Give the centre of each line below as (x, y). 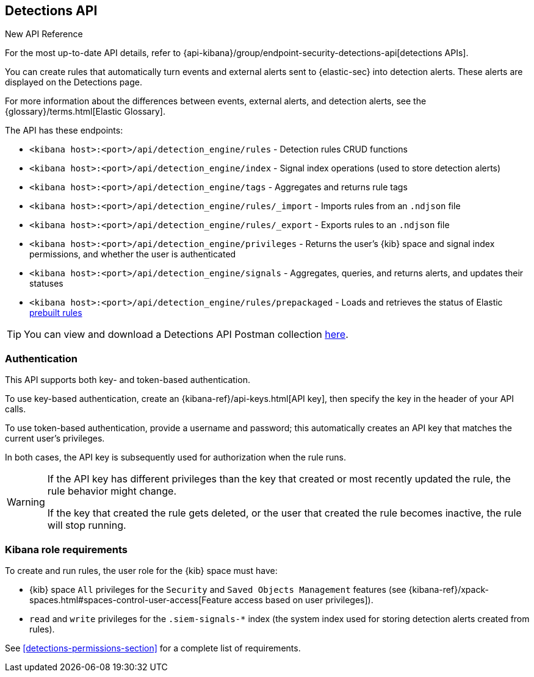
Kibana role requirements (67, 549)
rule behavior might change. (112, 491)
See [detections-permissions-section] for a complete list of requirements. (153, 648)
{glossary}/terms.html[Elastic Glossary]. (85, 112)
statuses (46, 284)
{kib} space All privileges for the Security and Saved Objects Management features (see (218, 589)
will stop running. (87, 525)
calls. (16, 409)
